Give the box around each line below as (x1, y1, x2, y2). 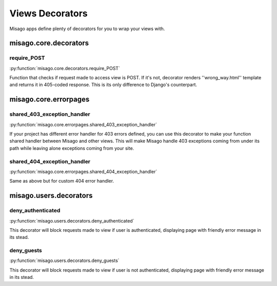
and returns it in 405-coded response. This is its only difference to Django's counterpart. (9, 82, 197, 88)
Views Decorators (9, 8, 88, 19)
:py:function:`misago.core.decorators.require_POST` (9, 65, 121, 71)
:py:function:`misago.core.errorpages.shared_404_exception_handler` (9, 168, 157, 174)
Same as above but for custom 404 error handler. (9, 178, 114, 184)
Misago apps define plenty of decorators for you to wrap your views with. (9, 26, 165, 32)
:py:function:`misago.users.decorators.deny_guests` (9, 257, 120, 263)
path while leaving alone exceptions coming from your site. (9, 145, 134, 151)
